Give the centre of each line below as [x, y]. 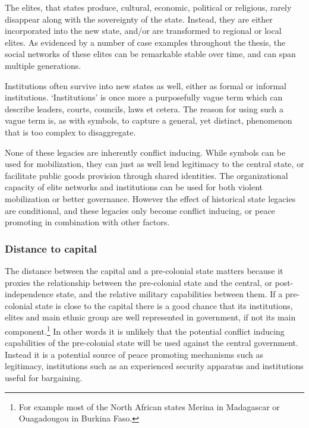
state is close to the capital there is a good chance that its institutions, [164, 305]
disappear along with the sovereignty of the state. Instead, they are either [139, 19]
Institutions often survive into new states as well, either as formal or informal [146, 85]
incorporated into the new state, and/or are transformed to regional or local [143, 31]
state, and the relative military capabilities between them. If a [169, 294]
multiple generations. [43, 65]
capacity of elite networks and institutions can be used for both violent [134, 187]
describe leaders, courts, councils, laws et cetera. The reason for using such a [144, 108]
